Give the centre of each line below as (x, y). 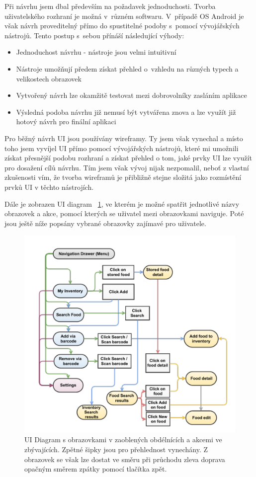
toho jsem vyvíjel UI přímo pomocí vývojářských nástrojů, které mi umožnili (122, 148)
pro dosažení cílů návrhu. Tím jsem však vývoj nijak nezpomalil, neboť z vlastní (127, 167)
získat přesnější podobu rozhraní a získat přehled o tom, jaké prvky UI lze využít (128, 158)
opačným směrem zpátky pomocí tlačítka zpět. (96, 469)
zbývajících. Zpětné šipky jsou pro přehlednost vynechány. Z (116, 449)
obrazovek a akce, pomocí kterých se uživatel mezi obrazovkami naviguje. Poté (124, 213)
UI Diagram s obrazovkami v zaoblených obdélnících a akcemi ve (123, 439)
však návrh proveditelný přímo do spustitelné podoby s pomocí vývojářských (122, 26)
